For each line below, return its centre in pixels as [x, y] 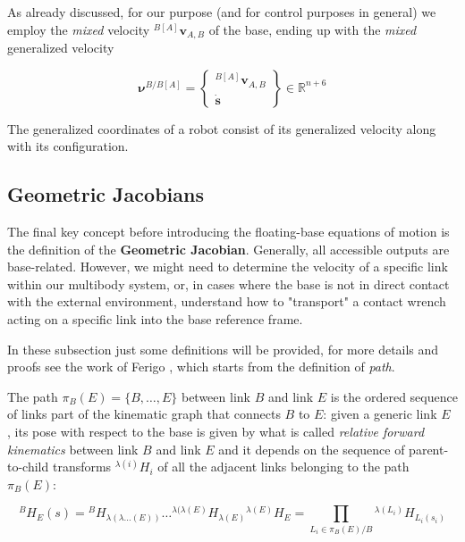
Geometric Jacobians [106, 194]
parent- [429, 449]
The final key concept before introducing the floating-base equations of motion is [228, 232]
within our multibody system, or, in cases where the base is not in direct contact [228, 284]
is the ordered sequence [394, 396]
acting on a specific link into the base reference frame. [155, 319]
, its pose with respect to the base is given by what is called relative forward [216, 431]
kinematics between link [73, 449]
